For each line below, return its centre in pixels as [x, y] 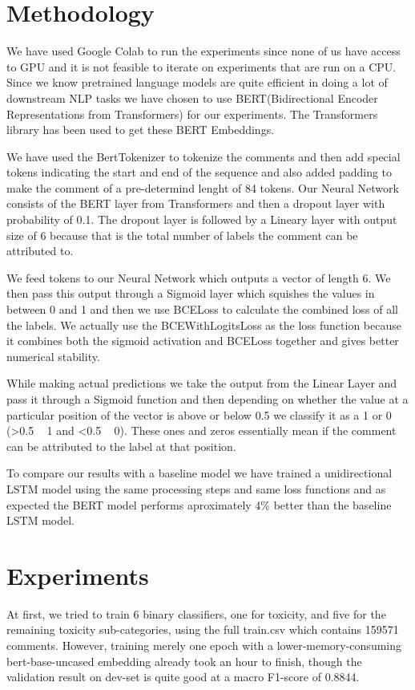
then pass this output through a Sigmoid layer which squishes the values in [191, 293]
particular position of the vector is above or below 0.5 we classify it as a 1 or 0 [199, 414]
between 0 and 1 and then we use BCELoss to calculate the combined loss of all [202, 309]
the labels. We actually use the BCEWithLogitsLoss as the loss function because [204, 325]
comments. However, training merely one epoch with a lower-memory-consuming [204, 645]
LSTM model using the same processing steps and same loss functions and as [196, 488]
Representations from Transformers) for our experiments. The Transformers [192, 114]
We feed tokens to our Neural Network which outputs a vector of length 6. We [199, 277]
